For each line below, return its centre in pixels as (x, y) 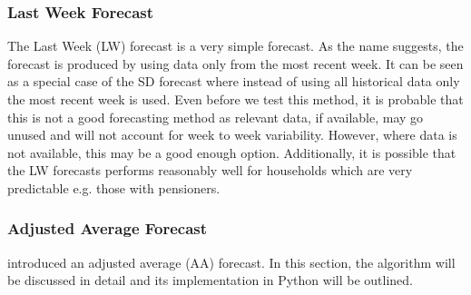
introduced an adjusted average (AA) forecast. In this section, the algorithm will (231, 262)
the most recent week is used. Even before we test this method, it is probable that (235, 99)
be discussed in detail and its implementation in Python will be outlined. (210, 280)
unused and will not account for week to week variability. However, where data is (232, 135)
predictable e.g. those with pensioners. (114, 187)
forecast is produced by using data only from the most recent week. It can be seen (235, 63)
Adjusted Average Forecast (108, 228)
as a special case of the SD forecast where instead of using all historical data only (234, 81)
